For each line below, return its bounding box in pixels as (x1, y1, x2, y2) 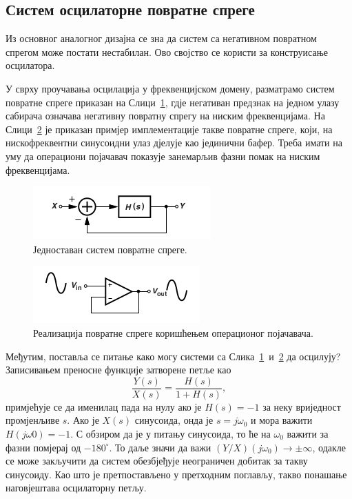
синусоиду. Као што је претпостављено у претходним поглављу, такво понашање (6, 467, 347, 481)
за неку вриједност (262, 399, 341, 413)
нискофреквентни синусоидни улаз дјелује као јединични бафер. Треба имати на (6, 135, 342, 150)
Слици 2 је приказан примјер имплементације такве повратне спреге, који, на (6, 121, 333, 136)
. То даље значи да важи (109, 440, 211, 454)
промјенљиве (6, 413, 60, 427)
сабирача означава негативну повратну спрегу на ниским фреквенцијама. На (6, 108, 325, 123)
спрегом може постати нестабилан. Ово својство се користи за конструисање (6, 44, 329, 59)
